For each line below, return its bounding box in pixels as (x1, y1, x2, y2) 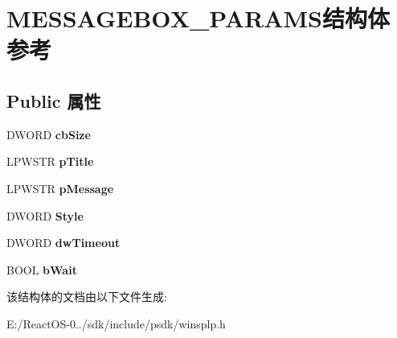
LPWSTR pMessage (6, 179, 114, 196)
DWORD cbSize (6, 126, 91, 142)
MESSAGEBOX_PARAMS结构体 (6, 2, 390, 35)
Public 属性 (6, 88, 101, 113)
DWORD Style (6, 207, 84, 224)
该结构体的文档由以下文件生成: (6, 288, 167, 305)
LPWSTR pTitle (6, 153, 94, 170)
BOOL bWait (6, 261, 77, 278)
